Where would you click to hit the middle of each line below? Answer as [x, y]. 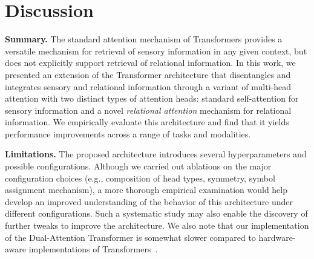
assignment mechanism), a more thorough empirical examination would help [146, 190]
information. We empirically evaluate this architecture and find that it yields [147, 122]
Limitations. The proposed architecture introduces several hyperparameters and [156, 154]
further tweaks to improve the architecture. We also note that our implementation [157, 225]
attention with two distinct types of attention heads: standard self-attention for [152, 98]
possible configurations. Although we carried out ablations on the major [138, 166]
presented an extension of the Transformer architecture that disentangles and [148, 74]
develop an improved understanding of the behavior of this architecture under [149, 201]
